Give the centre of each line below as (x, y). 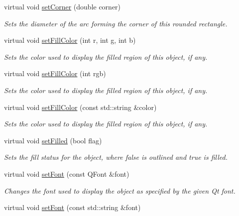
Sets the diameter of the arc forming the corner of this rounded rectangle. (116, 23)
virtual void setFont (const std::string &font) (72, 207)
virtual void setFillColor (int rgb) (55, 73)
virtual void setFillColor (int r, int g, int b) (70, 40)
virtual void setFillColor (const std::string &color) (80, 107)
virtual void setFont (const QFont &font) (67, 173)
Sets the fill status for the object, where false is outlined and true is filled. (116, 157)
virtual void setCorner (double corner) (62, 6)
